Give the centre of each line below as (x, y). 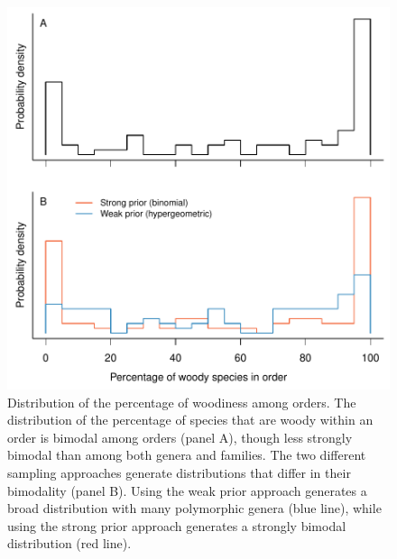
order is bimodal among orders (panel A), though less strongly (180, 437)
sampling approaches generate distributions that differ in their (179, 472)
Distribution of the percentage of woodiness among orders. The (182, 402)
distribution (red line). (69, 543)
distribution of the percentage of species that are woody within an (190, 420)
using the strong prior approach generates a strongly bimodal (177, 525)
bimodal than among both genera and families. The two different (187, 455)
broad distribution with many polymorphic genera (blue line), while (194, 508)
